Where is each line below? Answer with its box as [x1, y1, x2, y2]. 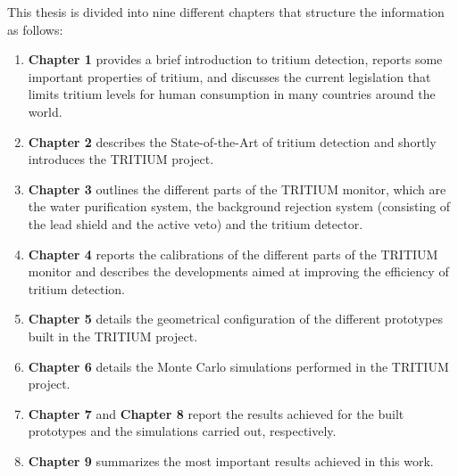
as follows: [7, 20, 63, 38]
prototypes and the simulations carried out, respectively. [28, 422, 337, 440]
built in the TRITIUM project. [28, 326, 198, 345]
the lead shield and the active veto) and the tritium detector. [28, 214, 363, 233]
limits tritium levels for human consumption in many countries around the [28, 85, 436, 103]
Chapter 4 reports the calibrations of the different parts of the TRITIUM [28, 244, 438, 263]
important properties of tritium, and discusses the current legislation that [28, 67, 431, 86]
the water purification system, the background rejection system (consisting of [28, 197, 451, 216]
